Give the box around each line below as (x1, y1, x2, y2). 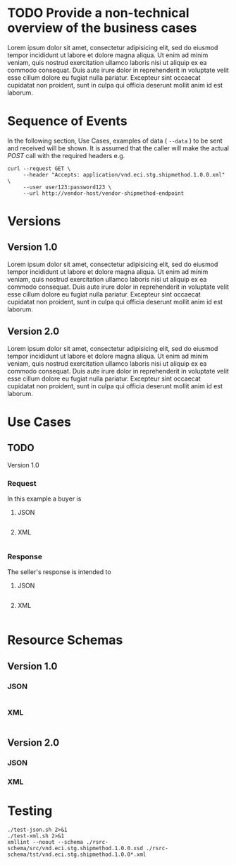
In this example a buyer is (7, 494, 82, 503)
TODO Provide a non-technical (7, 5, 190, 21)
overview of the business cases (7, 20, 197, 36)
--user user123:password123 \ (23, 184, 112, 191)
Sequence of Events (7, 113, 128, 129)
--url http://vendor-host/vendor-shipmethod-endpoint (23, 189, 185, 197)
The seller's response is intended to (7, 568, 111, 576)
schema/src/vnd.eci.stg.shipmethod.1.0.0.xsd (7, 845, 143, 852)
